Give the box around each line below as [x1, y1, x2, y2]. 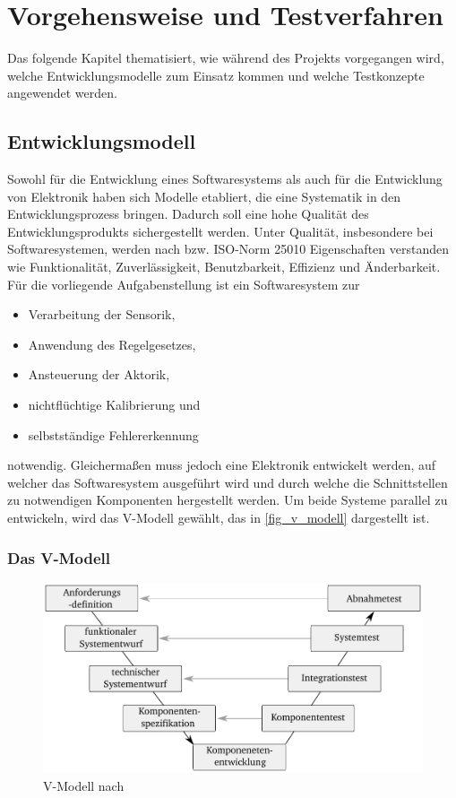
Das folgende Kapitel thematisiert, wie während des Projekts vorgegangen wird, [7, 48, 444, 67]
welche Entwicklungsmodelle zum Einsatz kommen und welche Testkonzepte [7, 65, 425, 84]
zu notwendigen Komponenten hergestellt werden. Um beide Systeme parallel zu [7, 490, 448, 509]
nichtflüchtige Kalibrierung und [28, 395, 201, 414]
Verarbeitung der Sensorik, [28, 305, 176, 324]
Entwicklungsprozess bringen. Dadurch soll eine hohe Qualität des [7, 204, 369, 223]
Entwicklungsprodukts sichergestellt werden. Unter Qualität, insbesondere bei [7, 221, 434, 240]
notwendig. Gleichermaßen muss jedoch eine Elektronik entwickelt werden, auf [7, 455, 436, 474]
